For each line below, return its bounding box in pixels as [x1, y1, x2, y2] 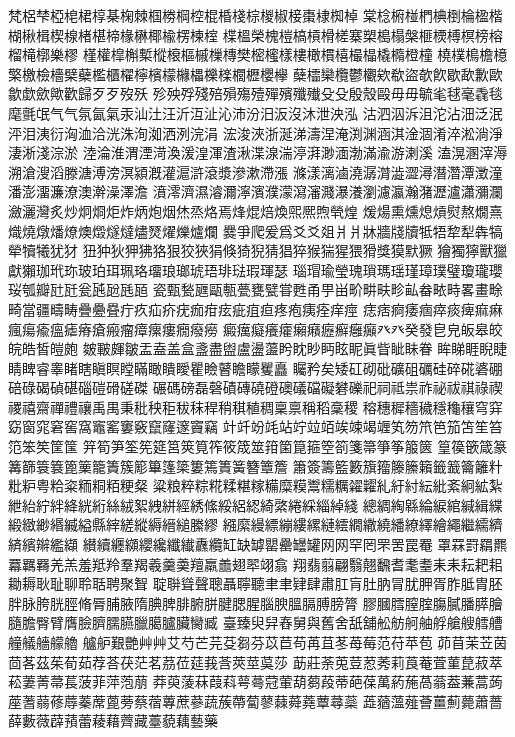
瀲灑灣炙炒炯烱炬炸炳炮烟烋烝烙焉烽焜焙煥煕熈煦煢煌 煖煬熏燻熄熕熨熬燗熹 [8, 200, 503, 221]
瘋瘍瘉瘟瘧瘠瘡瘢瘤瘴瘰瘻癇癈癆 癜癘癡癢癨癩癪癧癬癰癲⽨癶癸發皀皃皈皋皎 [8, 318, 503, 339]
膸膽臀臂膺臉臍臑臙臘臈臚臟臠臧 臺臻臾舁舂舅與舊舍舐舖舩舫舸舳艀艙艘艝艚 [8, 612, 503, 633]
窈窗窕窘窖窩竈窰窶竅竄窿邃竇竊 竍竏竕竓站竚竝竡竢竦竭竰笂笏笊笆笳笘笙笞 [8, 416, 503, 437]
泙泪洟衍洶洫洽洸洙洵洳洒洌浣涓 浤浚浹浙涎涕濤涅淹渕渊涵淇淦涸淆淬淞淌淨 [8, 122, 503, 143]
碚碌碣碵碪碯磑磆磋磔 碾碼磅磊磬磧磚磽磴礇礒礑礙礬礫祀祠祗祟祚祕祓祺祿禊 [8, 377, 503, 398]
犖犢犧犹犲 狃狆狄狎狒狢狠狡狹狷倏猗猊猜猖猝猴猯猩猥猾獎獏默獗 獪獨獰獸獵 [8, 240, 508, 261]
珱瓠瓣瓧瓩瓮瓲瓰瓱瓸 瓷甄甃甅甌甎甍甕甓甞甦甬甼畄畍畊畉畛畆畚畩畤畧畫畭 [8, 279, 503, 300]
